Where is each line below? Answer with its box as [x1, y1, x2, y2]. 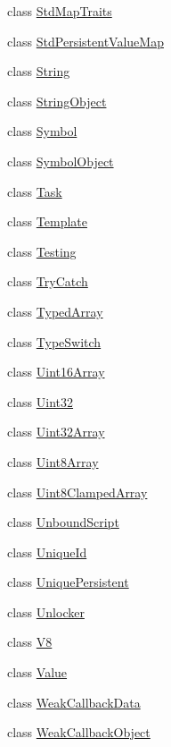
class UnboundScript [7, 513, 119, 531]
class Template [7, 212, 87, 231]
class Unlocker [7, 602, 85, 621]
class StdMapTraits [7, 2, 112, 20]
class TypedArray [7, 301, 103, 320]
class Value [7, 663, 68, 682]
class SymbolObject [7, 151, 114, 170]
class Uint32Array [7, 422, 105, 441]
